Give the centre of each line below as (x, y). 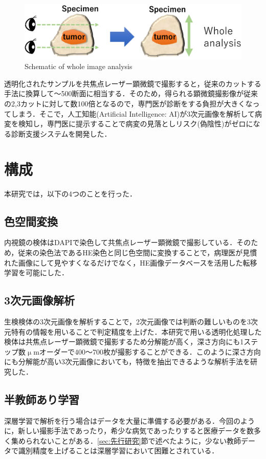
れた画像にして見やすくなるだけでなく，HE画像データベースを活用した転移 (131, 262)
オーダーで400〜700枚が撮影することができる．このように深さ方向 (150, 351)
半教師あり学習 (42, 399)
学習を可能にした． (36, 272)
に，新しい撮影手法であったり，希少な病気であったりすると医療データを (126, 431)
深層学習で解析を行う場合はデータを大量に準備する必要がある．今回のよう (129, 420)
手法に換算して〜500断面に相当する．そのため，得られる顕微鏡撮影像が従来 (131, 93)
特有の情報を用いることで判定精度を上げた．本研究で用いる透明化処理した (136, 331)
